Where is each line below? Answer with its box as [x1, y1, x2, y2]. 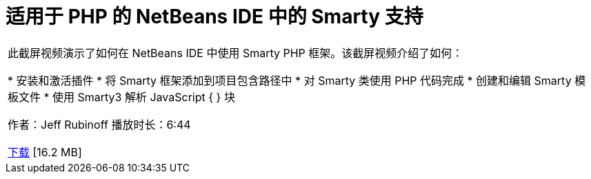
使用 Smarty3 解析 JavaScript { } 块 [52, 89, 235, 104]
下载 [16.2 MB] [8, 145, 82, 159]
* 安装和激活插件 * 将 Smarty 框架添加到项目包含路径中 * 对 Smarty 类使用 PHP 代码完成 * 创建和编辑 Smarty [8, 73, 572, 87]
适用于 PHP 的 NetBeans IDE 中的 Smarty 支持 [6, 5, 423, 28]
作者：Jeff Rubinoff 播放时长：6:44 [8, 117, 191, 131]
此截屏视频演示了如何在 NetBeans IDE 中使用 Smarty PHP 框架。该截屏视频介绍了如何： [8, 45, 463, 60]
